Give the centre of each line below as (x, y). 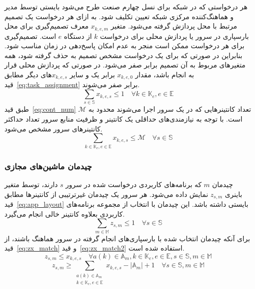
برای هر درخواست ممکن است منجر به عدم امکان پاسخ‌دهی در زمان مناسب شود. (125, 46)
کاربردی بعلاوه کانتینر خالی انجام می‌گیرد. (65, 213)
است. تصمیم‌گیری (30, 36)
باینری (233, 194)
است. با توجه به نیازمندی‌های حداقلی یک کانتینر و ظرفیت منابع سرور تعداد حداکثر (124, 118)
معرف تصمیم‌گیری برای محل (47, 26)
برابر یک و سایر (92, 75)
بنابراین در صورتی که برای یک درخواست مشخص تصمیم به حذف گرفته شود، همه (124, 55)
